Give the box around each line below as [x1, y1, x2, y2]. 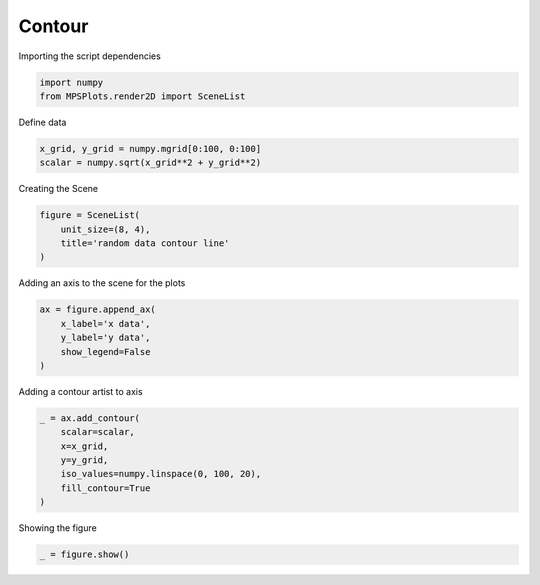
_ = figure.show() [39, 549, 130, 560]
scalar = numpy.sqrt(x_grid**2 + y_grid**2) [39, 157, 262, 169]
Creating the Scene [18, 183, 99, 195]
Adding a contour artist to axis [18, 385, 144, 397]
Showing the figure [18, 522, 97, 534]
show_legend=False [60, 346, 151, 357]
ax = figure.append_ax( [39, 304, 157, 315]
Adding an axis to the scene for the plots [18, 277, 186, 289]
